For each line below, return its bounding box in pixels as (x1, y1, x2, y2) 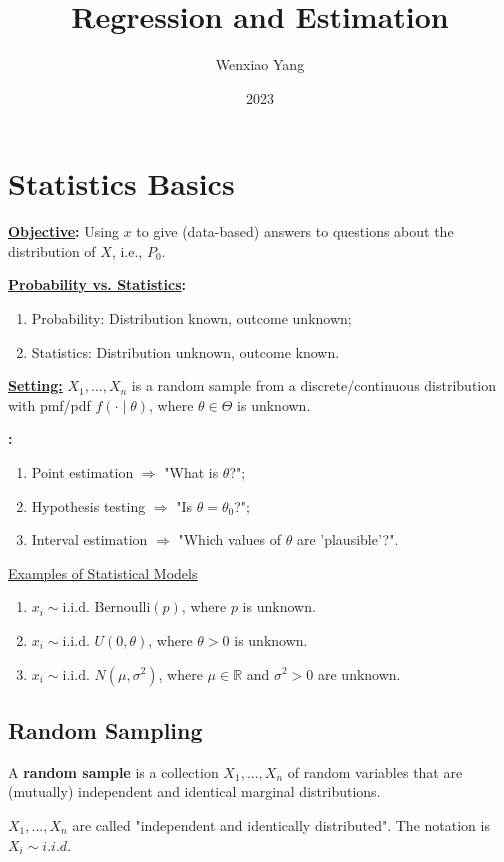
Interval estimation (31, 529, 148, 550)
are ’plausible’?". (296, 529, 399, 550)
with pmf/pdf (8, 394, 91, 415)
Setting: (8, 375, 63, 396)
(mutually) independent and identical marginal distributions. (8, 781, 381, 802)
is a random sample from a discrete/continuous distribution (131, 375, 497, 396)
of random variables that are (287, 761, 463, 782)
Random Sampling (8, 714, 203, 745)
